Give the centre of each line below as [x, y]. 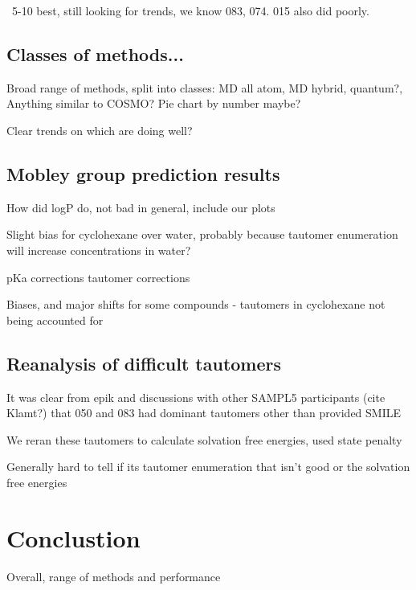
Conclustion [73, 537]
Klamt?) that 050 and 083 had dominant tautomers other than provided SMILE [204, 413]
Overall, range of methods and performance [114, 576]
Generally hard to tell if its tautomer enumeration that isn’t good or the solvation [208, 467]
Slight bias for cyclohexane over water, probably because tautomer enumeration [202, 234]
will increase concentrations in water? [99, 250]
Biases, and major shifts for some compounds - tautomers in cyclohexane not [196, 304]
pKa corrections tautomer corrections [98, 277]
